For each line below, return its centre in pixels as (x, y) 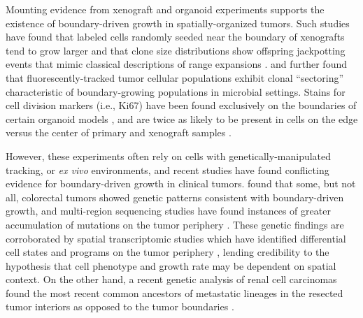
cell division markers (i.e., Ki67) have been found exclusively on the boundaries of (181, 105)
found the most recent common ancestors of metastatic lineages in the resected (175, 292)
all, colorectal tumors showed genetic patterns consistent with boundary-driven (175, 197)
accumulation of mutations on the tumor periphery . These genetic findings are (175, 224)
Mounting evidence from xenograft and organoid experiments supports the (165, 9)
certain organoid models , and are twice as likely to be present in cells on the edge (182, 118)
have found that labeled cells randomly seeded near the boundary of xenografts (175, 37)
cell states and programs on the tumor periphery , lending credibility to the (168, 252)
